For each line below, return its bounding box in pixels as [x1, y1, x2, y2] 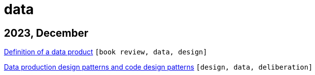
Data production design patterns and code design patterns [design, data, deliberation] [4, 63, 313, 72]
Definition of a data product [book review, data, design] [4, 48, 208, 56]
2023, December [4, 26, 89, 39]
